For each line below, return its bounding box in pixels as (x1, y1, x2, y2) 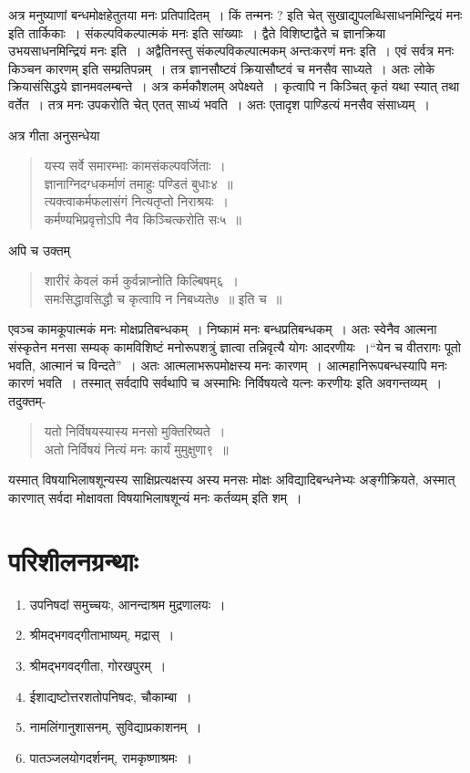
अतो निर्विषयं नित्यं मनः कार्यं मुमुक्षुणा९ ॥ (44, 439, 229, 458)
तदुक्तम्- (8, 391, 46, 410)
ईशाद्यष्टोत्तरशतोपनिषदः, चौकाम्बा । (29, 686, 192, 705)
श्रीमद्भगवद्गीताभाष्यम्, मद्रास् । (29, 625, 175, 644)
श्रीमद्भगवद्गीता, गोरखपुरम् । (29, 655, 167, 674)
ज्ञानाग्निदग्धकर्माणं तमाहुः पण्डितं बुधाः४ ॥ (44, 173, 233, 193)
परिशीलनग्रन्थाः (8, 541, 138, 579)
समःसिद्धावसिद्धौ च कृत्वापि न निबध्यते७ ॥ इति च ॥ (44, 288, 282, 308)
